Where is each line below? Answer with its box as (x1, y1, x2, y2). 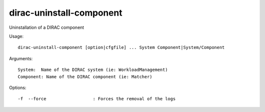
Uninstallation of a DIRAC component (9, 24, 84, 30)
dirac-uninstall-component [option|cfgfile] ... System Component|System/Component (18, 45, 225, 50)
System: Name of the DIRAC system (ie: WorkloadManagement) (18, 67, 168, 73)
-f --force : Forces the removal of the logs (18, 96, 176, 102)
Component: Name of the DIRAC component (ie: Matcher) (18, 74, 153, 79)
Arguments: (9, 55, 33, 61)
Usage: (9, 33, 24, 39)
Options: (9, 85, 26, 90)
